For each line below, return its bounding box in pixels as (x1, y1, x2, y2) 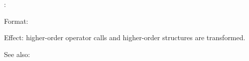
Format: (4, 15, 28, 26)
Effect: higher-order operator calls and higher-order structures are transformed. (4, 32, 246, 43)
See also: (4, 49, 30, 59)
